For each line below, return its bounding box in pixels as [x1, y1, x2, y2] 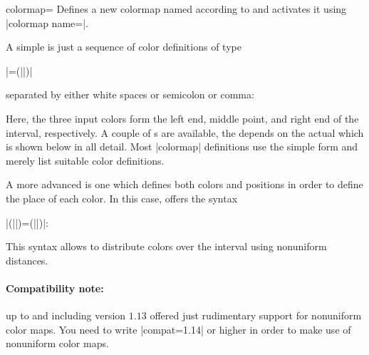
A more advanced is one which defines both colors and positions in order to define [6, 177, 363, 192]
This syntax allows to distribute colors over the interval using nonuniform [6, 239, 327, 254]
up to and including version [6, 308, 126, 323]
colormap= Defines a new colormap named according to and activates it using [6, 1, 347, 16]
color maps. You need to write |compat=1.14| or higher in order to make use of [6, 321, 351, 336]
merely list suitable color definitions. [6, 153, 165, 168]
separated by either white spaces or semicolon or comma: [6, 87, 254, 102]
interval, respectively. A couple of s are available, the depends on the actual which [6, 125, 364, 140]
